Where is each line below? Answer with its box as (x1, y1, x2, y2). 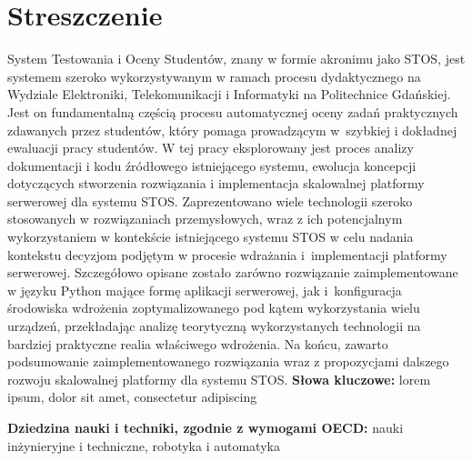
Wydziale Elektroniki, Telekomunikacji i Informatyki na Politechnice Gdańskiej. (7, 85, 451, 104)
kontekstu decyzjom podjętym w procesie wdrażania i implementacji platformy (7, 245, 447, 264)
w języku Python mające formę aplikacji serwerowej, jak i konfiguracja (7, 280, 402, 299)
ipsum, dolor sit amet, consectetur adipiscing (7, 387, 257, 406)
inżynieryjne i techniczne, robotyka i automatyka (7, 436, 280, 455)
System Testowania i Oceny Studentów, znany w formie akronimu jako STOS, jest (7, 49, 466, 68)
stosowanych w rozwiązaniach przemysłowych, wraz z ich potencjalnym (7, 209, 403, 228)
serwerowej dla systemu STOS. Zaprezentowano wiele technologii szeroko (7, 191, 413, 210)
